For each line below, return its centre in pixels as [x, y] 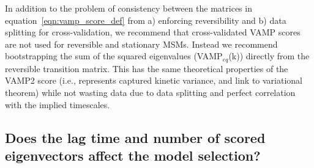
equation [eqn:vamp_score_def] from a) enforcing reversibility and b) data [146, 20]
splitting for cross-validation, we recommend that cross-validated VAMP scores [153, 32]
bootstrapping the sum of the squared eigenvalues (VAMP [114, 56]
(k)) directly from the [269, 56]
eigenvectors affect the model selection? [133, 155]
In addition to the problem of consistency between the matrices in [129, 8]
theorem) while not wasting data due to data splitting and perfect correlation [150, 93]
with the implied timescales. [58, 104]
